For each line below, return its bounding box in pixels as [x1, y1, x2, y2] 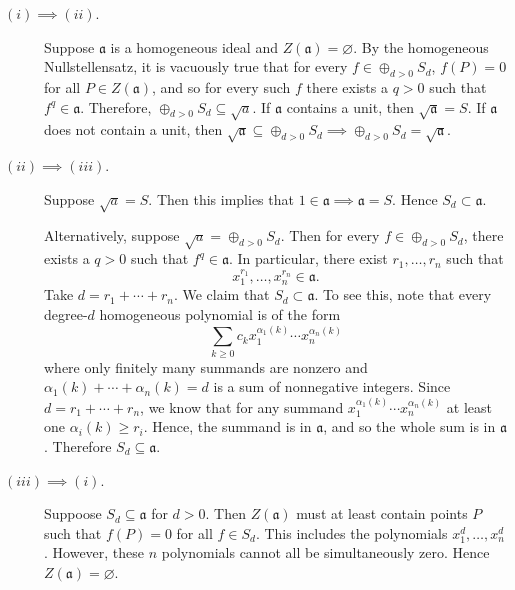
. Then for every [280, 225, 380, 246]
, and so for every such [152, 76, 291, 97]
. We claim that [173, 284, 270, 305]
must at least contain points [296, 503, 468, 524]
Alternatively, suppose [44, 225, 180, 246]
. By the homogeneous [353, 36, 489, 57]
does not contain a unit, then [44, 119, 223, 140]
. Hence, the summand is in [143, 416, 312, 437]
